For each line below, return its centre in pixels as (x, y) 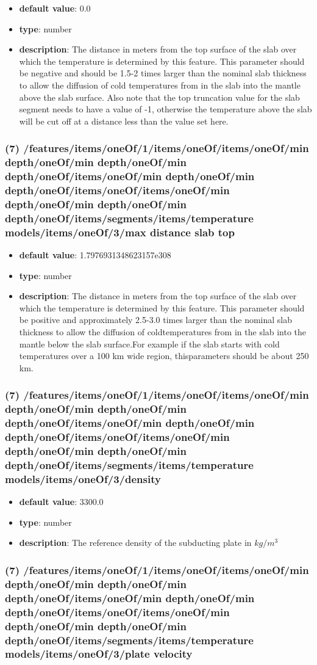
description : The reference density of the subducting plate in (135, 543)
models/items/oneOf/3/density (83, 478)
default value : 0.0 (55, 8)
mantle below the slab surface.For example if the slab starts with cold (149, 343)
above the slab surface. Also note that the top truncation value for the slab (159, 97)
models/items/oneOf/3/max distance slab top (120, 232)
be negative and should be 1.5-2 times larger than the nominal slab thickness (163, 73)
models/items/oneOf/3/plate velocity (99, 654)
